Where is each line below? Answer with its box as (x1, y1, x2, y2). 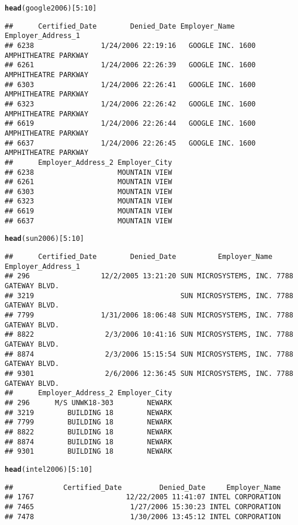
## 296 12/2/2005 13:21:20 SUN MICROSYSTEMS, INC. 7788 (5, 272, 293, 281)
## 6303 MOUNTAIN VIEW (5, 187, 172, 196)
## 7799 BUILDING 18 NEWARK (5, 418, 172, 427)
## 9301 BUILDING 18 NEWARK (5, 447, 172, 456)
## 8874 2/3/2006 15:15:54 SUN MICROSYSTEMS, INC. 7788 (5, 350, 293, 358)
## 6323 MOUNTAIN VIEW (5, 197, 172, 206)
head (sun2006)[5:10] (5, 234, 85, 243)
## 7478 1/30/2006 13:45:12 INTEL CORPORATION (5, 512, 281, 521)
